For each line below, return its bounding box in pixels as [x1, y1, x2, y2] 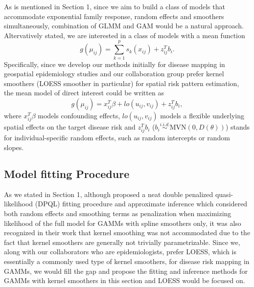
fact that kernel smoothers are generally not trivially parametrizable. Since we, [4, 237, 240, 247]
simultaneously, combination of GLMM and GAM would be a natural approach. [4, 21, 244, 31]
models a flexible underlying [160, 110, 244, 120]
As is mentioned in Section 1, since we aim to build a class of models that [4, 1, 225, 11]
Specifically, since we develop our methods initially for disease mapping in [4, 59, 225, 69]
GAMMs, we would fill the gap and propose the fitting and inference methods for [4, 265, 248, 276]
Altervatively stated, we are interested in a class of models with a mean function [4, 30, 245, 40]
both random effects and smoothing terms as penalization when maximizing [4, 208, 231, 218]
